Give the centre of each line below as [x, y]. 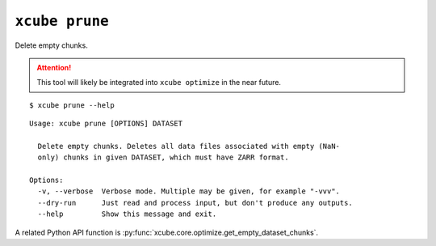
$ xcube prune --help [72, 105]
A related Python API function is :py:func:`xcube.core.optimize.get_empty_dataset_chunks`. [167, 232]
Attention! [54, 67]
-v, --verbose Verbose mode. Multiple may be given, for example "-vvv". [189, 191]
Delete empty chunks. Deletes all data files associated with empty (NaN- [189, 146]
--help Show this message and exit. [127, 214]
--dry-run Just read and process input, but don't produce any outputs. [195, 203]
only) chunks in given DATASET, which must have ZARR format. [163, 157]
